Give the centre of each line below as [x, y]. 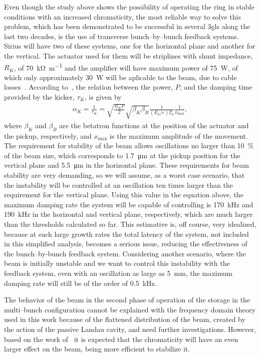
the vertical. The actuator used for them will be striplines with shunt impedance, [128, 55]
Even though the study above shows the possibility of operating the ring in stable [129, 7]
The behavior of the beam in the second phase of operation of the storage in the [127, 300]
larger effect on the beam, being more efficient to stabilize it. [97, 349]
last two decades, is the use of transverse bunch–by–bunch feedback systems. [121, 36]
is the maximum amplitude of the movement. [179, 135]
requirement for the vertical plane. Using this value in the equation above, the [124, 195]
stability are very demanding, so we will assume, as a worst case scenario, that [124, 175]
